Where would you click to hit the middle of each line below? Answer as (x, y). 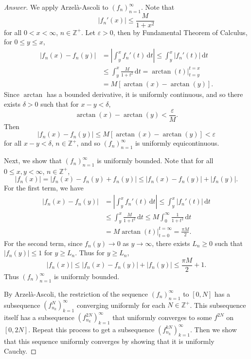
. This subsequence (218, 305)
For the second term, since (43, 243)
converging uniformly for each (121, 305)
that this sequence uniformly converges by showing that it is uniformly (109, 341)
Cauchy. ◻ (20, 351)
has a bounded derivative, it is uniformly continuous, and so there (145, 94)
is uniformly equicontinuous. (177, 143)
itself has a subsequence (39, 317)
